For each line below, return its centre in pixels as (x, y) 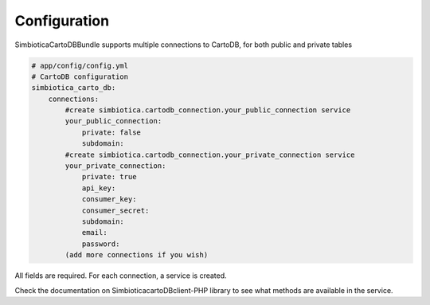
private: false (111, 132)
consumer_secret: (115, 210)
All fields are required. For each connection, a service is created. (121, 276)
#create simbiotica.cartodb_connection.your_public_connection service (208, 110)
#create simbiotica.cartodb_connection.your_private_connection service (210, 154)
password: (101, 244)
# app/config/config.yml (80, 65)
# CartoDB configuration (80, 76)
